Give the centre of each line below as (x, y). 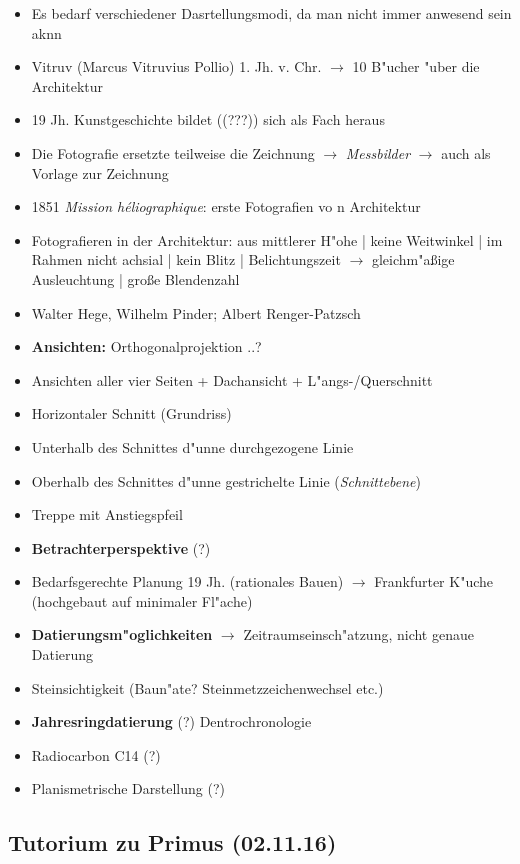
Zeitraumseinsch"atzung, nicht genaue (358, 634)
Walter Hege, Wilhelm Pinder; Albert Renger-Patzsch (196, 312)
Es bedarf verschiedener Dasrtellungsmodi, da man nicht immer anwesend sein (271, 13)
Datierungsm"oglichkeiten (122, 634)
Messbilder (378, 152)
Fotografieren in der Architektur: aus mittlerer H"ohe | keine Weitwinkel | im (267, 239)
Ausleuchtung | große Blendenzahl (135, 278)
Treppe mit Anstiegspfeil (107, 514)
